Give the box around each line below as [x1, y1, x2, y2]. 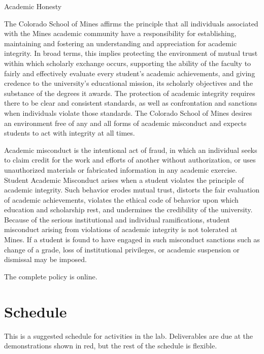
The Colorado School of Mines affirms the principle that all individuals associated [4, 18, 258, 28]
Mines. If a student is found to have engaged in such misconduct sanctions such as [4, 234, 260, 245]
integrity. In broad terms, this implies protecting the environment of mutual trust [4, 48, 258, 58]
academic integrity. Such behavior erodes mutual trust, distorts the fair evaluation [4, 184, 260, 195]
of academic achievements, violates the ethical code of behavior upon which [4, 194, 239, 205]
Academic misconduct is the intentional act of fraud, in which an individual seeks [4, 144, 257, 155]
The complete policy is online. [4, 271, 97, 281]
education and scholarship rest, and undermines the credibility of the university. [4, 204, 253, 215]
